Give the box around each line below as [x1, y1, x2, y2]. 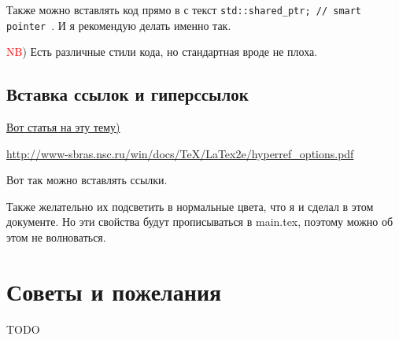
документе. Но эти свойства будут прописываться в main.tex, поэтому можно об [6, 213, 393, 230]
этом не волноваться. [6, 229, 106, 246]
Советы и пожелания [6, 275, 222, 307]
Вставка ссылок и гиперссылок [6, 82, 249, 106]
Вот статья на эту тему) [6, 119, 120, 135]
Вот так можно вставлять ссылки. [6, 172, 168, 188]
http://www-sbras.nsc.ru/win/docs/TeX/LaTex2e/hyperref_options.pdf [6, 145, 354, 161]
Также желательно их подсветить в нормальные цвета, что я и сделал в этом [6, 198, 374, 214]
